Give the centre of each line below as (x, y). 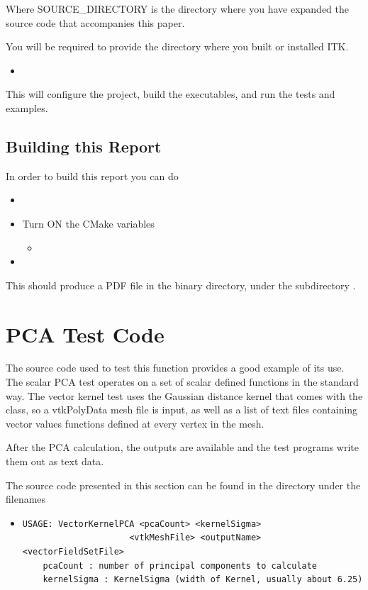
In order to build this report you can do (92, 176)
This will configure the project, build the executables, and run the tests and (171, 94)
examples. (27, 107)
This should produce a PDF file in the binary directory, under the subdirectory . (181, 285)
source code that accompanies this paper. (95, 22)
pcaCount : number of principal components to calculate (180, 566)
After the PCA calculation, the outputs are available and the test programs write (183, 447)
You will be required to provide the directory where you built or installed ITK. (177, 46)
